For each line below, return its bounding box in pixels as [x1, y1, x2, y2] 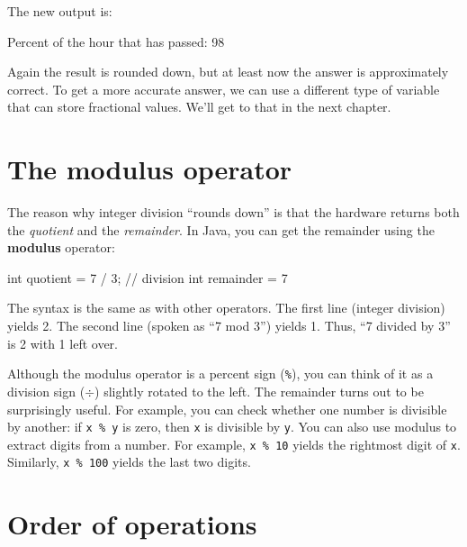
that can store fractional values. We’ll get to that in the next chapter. [7, 97, 391, 116]
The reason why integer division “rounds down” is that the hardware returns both [7, 203, 460, 222]
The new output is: [7, 2, 112, 20]
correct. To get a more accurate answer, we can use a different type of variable [7, 79, 440, 98]
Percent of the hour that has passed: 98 [7, 32, 225, 50]
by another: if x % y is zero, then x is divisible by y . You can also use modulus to [7, 417, 457, 436]
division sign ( [7, 381, 85, 400]
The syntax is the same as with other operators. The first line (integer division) [7, 298, 445, 317]
